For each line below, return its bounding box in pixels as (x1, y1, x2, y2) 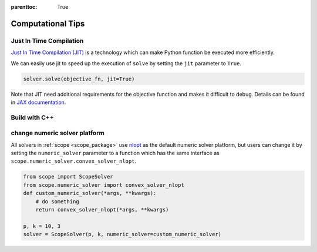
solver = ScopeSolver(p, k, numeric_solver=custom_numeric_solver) (23, 231, 222, 238)
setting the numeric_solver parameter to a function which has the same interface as (11, 150, 220, 156)
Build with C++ (11, 113, 54, 122)
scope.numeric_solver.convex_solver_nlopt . (11, 157, 137, 164)
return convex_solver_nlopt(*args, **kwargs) (35, 206, 169, 213)
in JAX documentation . (11, 99, 66, 106)
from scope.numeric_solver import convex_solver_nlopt (23, 182, 184, 188)
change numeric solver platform (11, 129, 105, 137)
